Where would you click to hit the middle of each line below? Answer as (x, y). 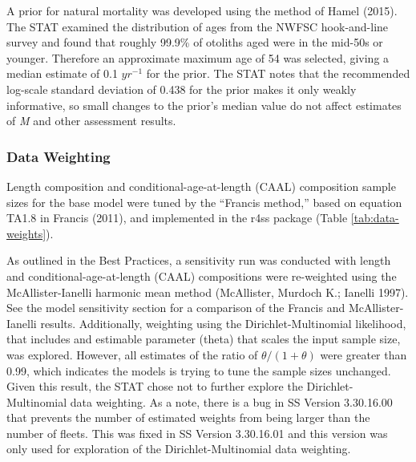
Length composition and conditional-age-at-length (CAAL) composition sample (201, 186)
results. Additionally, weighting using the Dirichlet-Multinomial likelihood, (223, 323)
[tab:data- (375, 218)
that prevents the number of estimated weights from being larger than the (188, 417)
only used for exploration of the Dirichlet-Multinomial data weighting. (179, 449)
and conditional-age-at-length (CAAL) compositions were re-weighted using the (202, 276)
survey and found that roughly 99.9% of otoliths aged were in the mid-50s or (195, 42)
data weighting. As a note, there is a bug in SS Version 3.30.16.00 (231, 401)
